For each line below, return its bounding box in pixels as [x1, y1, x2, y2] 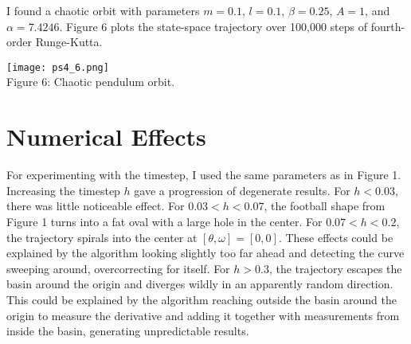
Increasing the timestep [6, 182, 120, 198]
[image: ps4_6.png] [6, 61, 109, 73]
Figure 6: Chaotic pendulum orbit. [6, 73, 175, 90]
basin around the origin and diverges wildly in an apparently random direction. [6, 276, 393, 292]
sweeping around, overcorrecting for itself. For [6, 260, 230, 276]
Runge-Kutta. [35, 33, 103, 50]
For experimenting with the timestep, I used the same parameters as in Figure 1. [6, 166, 401, 183]
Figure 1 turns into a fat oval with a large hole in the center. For [6, 213, 323, 229]
